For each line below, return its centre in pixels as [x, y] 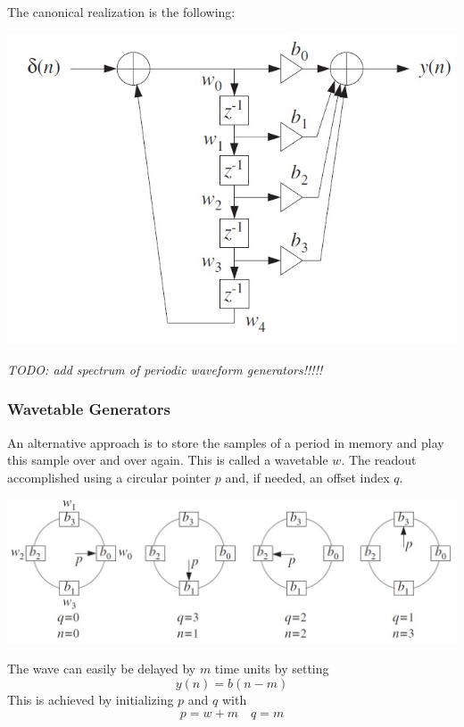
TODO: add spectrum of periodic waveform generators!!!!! [165, 369]
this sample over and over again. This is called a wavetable [168, 460]
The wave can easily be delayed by [102, 669]
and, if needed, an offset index [307, 477]
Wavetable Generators [89, 409]
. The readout [379, 460]
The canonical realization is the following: [121, 12]
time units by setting [272, 669]
